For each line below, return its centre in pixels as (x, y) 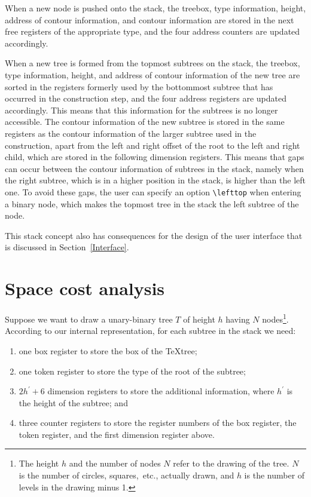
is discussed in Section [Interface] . (67, 247)
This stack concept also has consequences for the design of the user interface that (154, 235)
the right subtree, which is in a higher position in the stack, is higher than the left (155, 180)
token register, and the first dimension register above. (117, 434)
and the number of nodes (115, 463)
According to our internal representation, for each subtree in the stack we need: (150, 331)
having (238, 319)
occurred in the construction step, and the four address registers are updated (146, 98)
